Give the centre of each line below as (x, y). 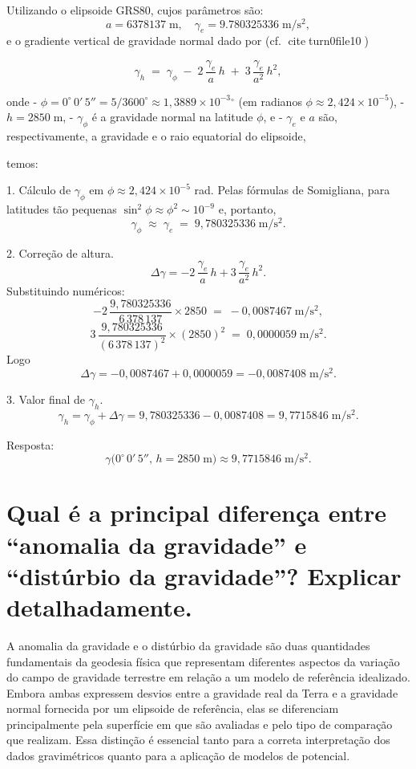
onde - (22, 101)
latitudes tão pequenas (62, 209)
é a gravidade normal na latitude (172, 117)
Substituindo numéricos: (66, 291)
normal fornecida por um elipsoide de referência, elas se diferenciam (173, 708)
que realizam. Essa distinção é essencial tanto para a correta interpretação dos (198, 740)
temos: (22, 163)
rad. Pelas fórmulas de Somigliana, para (292, 190)
